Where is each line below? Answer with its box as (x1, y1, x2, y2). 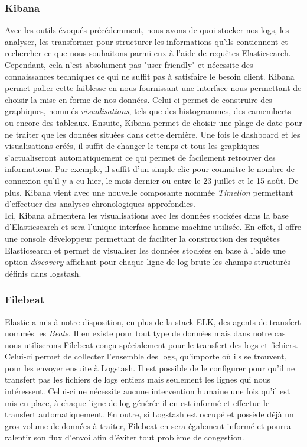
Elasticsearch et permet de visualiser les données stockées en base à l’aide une (5, 244, 286, 256)
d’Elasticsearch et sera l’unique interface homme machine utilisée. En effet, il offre (5, 221, 302, 233)
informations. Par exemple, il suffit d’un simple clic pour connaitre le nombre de (5, 163, 295, 175)
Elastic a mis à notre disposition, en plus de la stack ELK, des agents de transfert (5, 315, 301, 328)
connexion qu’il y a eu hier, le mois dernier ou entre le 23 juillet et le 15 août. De (5, 174, 299, 186)
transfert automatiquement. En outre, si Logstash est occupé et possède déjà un (5, 408, 294, 420)
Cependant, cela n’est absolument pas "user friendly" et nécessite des (5, 59, 253, 70)
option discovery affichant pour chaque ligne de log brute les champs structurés (5, 255, 290, 268)
